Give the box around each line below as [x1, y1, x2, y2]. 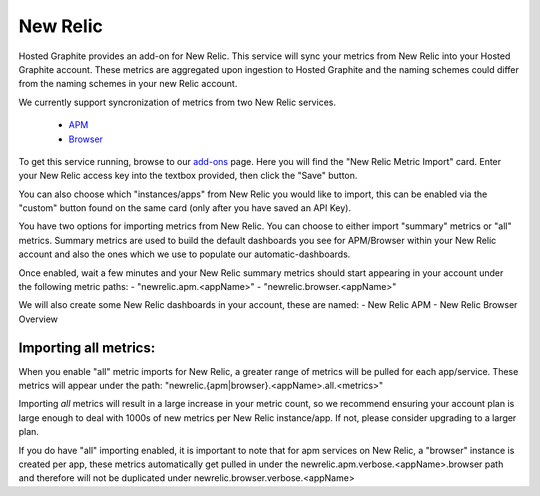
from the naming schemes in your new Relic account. [18, 78, 238, 90]
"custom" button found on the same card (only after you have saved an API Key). [18, 202, 352, 214]
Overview [18, 313, 59, 325]
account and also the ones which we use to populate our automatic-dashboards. [18, 248, 351, 260]
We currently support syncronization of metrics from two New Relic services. [18, 96, 337, 108]
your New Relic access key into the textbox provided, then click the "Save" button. [18, 170, 358, 182]
